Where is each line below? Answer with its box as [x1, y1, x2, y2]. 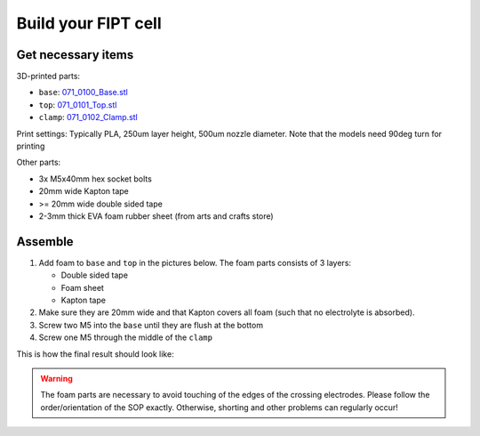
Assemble [16, 234, 75, 249]
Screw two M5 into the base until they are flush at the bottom [38, 319, 264, 330]
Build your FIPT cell [16, 13, 162, 33]
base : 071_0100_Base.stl [38, 87, 129, 98]
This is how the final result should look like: [16, 348, 174, 359]
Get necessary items [16, 47, 134, 62]
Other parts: [16, 157, 61, 168]
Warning [40, 374, 73, 384]
